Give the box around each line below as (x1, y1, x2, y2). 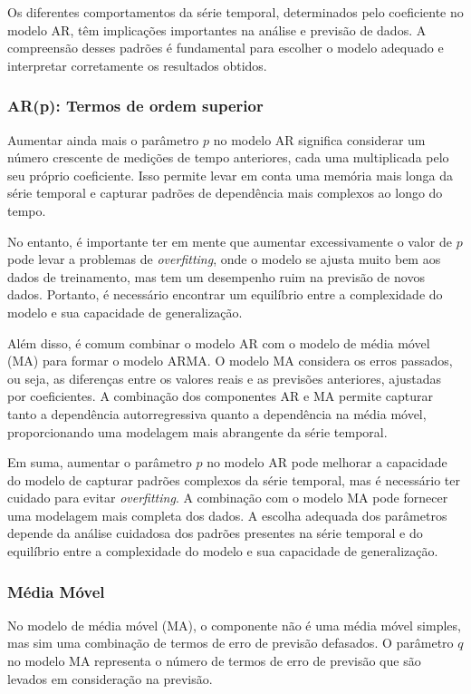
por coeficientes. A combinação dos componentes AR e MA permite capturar (7, 386, 433, 406)
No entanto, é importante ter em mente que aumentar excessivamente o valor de (7, 231, 452, 250)
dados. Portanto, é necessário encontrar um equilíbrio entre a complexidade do (7, 285, 443, 304)
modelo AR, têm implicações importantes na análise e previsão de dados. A (7, 20, 427, 39)
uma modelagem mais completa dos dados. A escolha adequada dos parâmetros (7, 505, 447, 524)
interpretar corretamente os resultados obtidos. (7, 55, 267, 74)
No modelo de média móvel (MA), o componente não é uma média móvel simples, (7, 615, 461, 634)
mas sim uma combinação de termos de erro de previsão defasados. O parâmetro (7, 633, 454, 652)
